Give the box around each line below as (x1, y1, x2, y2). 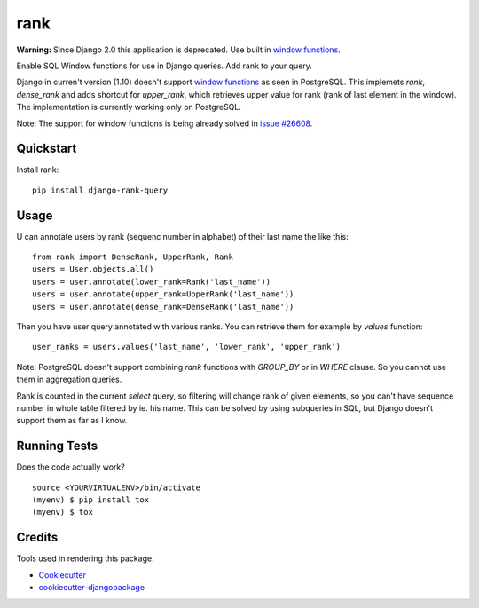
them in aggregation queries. (16, 374, 122, 385)
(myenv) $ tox (32, 507, 93, 517)
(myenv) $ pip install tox (32, 495, 150, 505)
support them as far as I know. (16, 415, 128, 426)
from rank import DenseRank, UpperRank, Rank (32, 252, 234, 262)
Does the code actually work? (16, 462, 126, 472)
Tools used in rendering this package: (16, 553, 154, 564)
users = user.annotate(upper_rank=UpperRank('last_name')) (32, 289, 294, 299)
